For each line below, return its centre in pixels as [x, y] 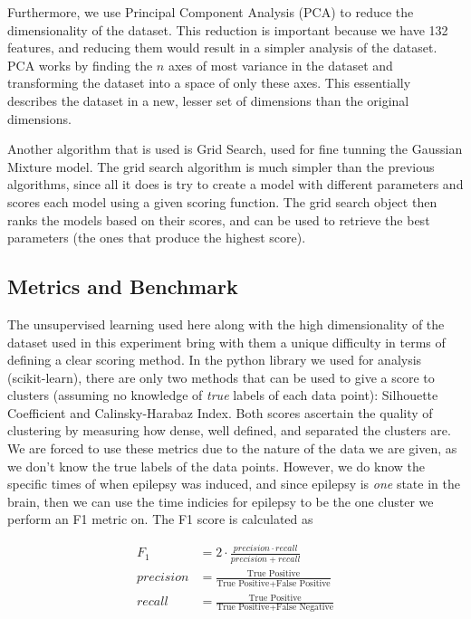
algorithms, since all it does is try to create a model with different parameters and [235, 184]
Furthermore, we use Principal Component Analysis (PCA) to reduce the [211, 12]
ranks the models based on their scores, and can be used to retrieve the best [219, 219]
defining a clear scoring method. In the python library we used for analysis [215, 360]
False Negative [305, 608]
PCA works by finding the [80, 65]
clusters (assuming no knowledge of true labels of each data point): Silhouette [223, 395]
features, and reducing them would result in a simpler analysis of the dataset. [222, 48]
